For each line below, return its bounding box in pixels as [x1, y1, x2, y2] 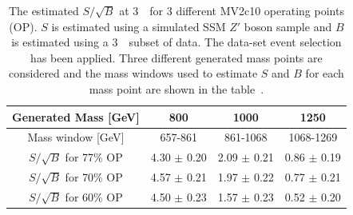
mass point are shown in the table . [89, 80, 264, 97]
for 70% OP [65, 169, 123, 185]
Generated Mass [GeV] [12, 108, 140, 125]
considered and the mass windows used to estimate [8, 65, 258, 82]
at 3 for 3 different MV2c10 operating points [119, 2, 344, 18]
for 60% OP [65, 188, 123, 205]
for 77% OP [65, 149, 123, 165]
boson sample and [244, 18, 332, 34]
